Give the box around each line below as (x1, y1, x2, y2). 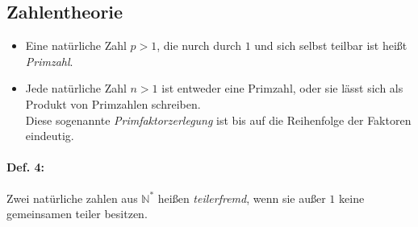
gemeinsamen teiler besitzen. (6, 205, 148, 222)
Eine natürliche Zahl (25, 37, 127, 54)
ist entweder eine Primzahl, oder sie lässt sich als (161, 80, 403, 97)
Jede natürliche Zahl (25, 80, 127, 97)
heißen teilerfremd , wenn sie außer (157, 189, 326, 206)
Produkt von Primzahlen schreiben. (25, 95, 201, 112)
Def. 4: (6, 159, 44, 175)
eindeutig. (25, 127, 74, 144)
